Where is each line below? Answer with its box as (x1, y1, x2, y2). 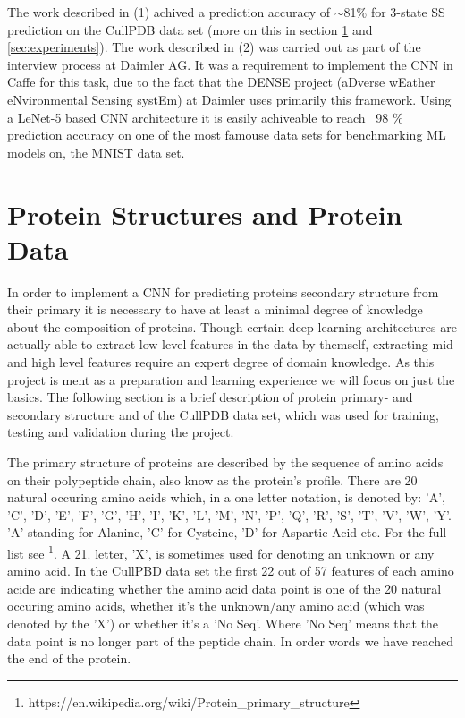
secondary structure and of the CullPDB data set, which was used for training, (7, 405, 440, 423)
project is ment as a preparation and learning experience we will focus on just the (7, 370, 455, 389)
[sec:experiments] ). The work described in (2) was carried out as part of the (7, 38, 421, 56)
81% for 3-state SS (343, 3, 445, 21)
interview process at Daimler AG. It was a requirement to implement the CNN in (7, 55, 453, 73)
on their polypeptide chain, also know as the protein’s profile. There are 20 (7, 470, 418, 489)
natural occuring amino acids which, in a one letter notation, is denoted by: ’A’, (7, 488, 445, 507)
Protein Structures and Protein (7, 195, 402, 232)
